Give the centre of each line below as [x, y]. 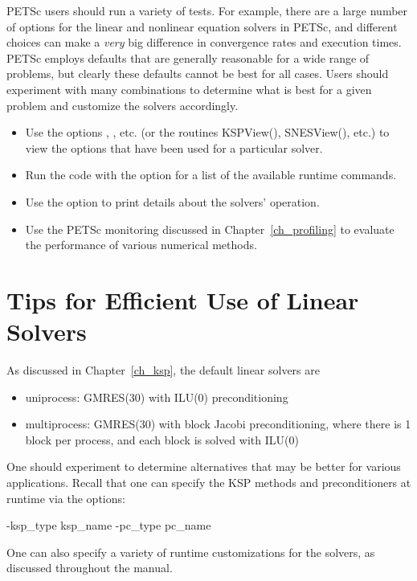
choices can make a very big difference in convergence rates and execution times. [204, 42]
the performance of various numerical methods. [141, 245]
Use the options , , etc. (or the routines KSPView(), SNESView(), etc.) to [207, 132]
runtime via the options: [66, 498]
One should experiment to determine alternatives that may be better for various [204, 466]
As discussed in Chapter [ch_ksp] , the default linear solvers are [163, 370]
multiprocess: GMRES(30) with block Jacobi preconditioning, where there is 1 [218, 424]
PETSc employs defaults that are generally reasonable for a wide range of [188, 57]
